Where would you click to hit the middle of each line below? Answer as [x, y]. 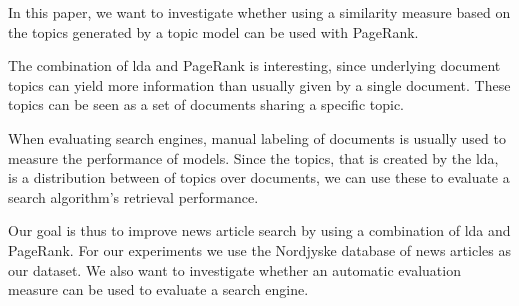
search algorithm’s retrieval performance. [133, 196]
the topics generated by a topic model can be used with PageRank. [213, 31]
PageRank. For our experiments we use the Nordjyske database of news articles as [259, 249]
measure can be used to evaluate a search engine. [158, 289]
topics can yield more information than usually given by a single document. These [259, 84]
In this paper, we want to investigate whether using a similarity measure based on [259, 12]
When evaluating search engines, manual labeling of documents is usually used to [257, 137]
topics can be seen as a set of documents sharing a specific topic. [206, 104]
